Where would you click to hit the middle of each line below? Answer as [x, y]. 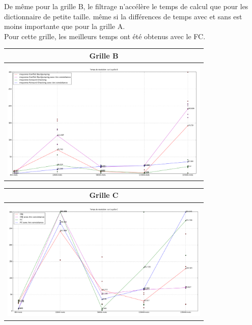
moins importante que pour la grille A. [65, 26]
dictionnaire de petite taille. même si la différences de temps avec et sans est [123, 16]
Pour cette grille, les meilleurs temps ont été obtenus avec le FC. [105, 36]
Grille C [104, 195]
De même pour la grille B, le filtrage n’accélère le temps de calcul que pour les [126, 6]
